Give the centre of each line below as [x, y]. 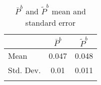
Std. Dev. [25, 70]
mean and [69, 11]
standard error [50, 22]
